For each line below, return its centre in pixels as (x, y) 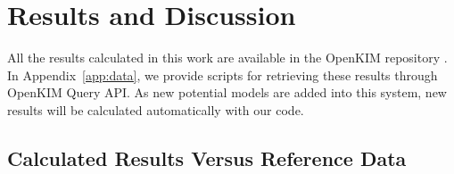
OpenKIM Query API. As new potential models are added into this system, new (227, 92)
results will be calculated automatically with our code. (156, 109)
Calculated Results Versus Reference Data (207, 157)
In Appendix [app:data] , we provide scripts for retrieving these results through (223, 75)
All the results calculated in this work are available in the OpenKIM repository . (227, 58)
